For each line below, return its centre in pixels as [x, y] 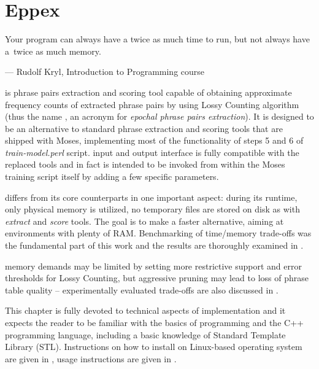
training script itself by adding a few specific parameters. [112, 177]
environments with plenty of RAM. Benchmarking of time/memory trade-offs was [158, 233]
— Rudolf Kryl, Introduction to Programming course [105, 72]
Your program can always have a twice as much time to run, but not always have [157, 39]
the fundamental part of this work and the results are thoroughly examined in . [154, 245]
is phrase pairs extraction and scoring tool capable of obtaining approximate [148, 92]
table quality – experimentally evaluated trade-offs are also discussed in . [142, 289]
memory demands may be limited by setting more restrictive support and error [153, 266]
